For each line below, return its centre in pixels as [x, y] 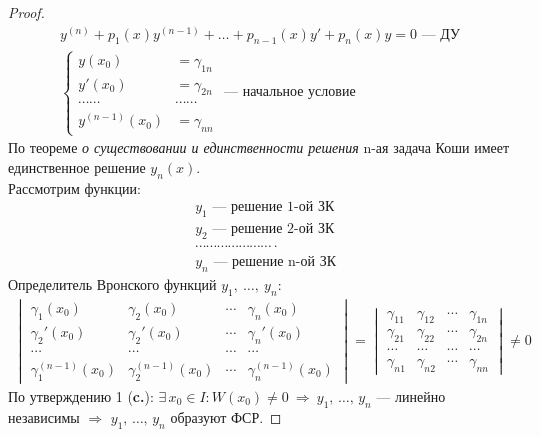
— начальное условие [290, 92]
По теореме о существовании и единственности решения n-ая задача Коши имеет [259, 147]
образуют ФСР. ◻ [226, 416]
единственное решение [77, 167]
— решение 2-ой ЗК [273, 229]
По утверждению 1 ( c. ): [81, 395]
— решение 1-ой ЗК [273, 207]
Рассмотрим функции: [74, 187]
